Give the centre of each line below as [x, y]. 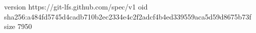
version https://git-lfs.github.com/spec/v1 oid [76, 6]
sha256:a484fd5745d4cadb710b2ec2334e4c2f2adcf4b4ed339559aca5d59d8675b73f [128, 16]
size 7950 [18, 26]
